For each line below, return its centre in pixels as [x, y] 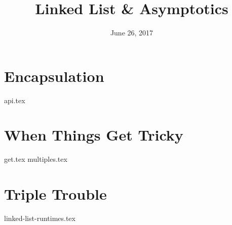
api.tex [15, 100]
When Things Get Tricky [94, 135]
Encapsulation [54, 76]
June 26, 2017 [132, 33]
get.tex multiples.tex [36, 159]
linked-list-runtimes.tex [40, 218]
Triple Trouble [55, 194]
